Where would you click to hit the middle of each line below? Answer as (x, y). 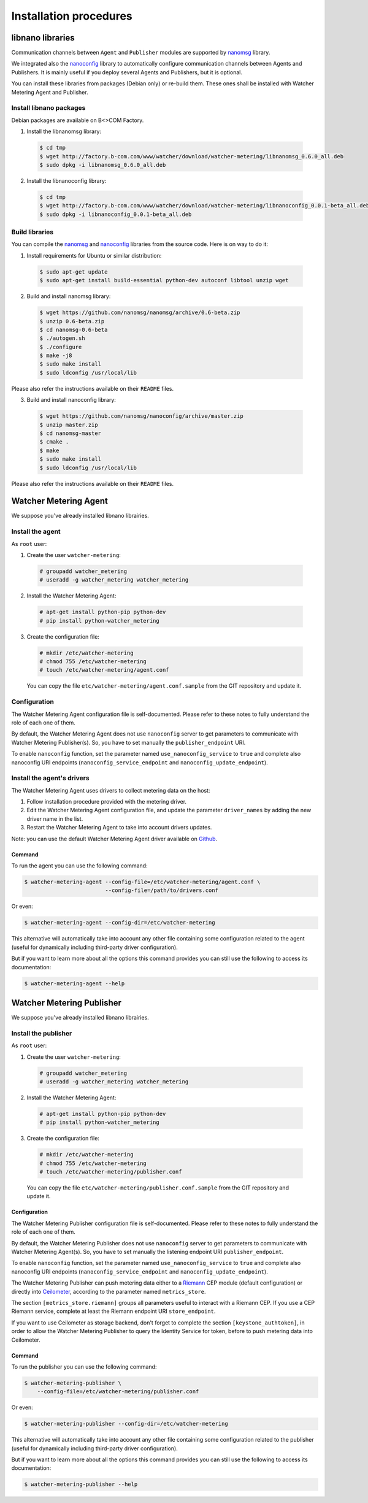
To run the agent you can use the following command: (79, 866)
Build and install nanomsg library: (69, 296)
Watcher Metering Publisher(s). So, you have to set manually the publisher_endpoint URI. (128, 742)
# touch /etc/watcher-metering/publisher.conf (111, 1172)
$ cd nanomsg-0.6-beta (74, 329)
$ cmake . (54, 442)
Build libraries (33, 232)
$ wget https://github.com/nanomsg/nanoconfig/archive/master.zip (141, 416)
